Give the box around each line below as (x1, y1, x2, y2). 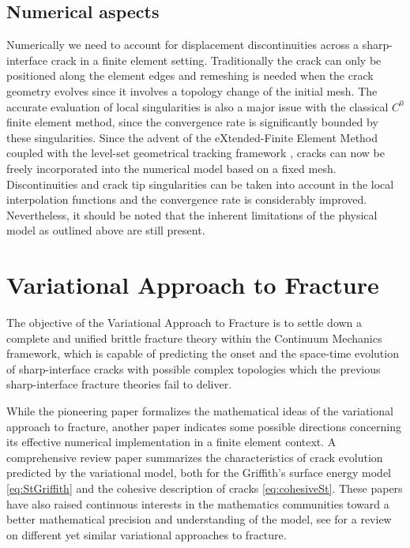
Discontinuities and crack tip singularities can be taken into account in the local (6, 175, 394, 192)
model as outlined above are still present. (6, 222, 205, 238)
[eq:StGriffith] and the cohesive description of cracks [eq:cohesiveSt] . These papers (6, 479, 403, 496)
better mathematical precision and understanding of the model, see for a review (6, 511, 392, 527)
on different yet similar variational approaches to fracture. (6, 526, 287, 542)
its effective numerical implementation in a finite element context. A (6, 434, 337, 450)
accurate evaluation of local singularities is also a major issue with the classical (6, 98, 389, 114)
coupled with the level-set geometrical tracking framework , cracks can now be (6, 145, 386, 161)
